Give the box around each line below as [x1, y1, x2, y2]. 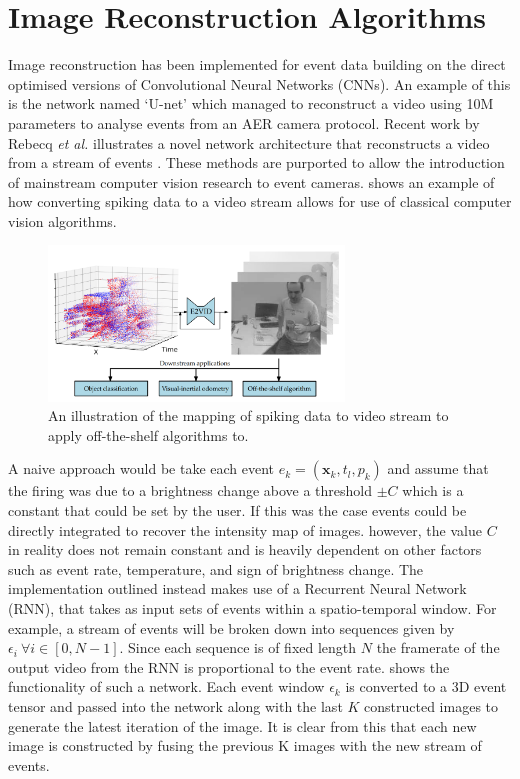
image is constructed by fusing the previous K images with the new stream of [8, 735, 482, 756]
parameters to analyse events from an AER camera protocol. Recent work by [8, 112, 480, 133]
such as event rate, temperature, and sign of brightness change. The [8, 558, 424, 579]
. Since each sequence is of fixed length [119, 637, 357, 658]
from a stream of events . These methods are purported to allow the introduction [8, 152, 505, 173]
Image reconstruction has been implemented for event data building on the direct [8, 54, 506, 75]
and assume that [387, 458, 489, 479]
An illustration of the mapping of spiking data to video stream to [48, 405, 449, 426]
